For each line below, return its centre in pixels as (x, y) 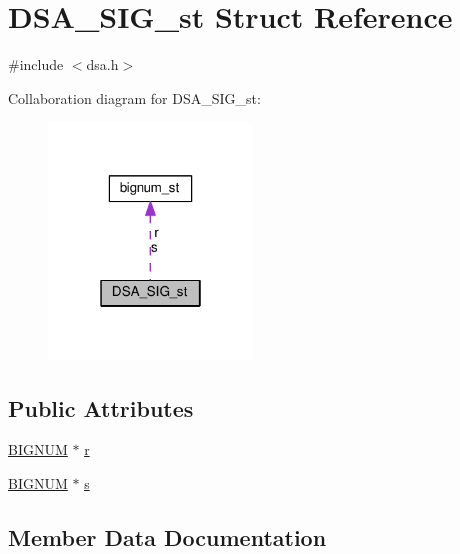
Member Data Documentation (167, 536)
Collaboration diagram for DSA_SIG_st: (134, 97)
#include (36, 64)
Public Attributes (101, 407)
